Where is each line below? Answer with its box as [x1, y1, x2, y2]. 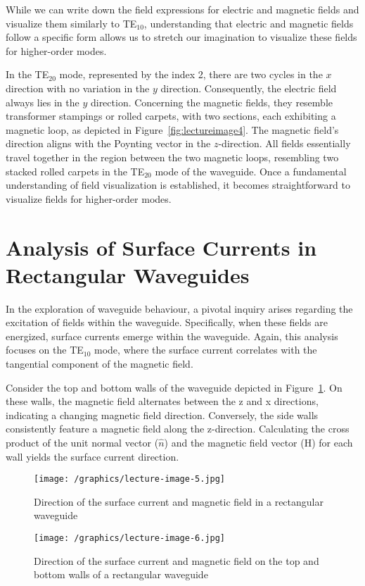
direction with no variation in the [6, 80, 150, 95]
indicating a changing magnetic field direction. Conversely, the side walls [6, 407, 319, 422]
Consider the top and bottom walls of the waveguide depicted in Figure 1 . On [6, 380, 342, 394]
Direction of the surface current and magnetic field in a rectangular [34, 494, 324, 509]
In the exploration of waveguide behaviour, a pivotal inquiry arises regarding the [6, 301, 353, 316]
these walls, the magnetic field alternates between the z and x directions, [6, 394, 319, 409]
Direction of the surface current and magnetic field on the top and [34, 553, 319, 568]
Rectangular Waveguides [6, 260, 250, 289]
